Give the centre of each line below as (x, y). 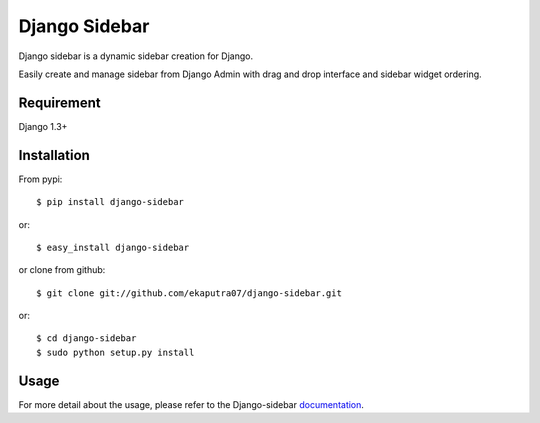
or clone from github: (62, 270)
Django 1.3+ (43, 126)
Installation (54, 155)
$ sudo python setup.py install (115, 352)
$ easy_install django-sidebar (113, 247)
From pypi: (40, 179)
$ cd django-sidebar (86, 338)
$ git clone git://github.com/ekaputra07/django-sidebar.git (189, 293)
